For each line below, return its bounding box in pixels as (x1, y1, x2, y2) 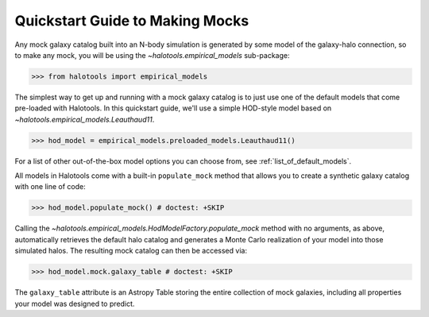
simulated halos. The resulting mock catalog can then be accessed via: (14, 246, 248, 256)
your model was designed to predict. (14, 299, 135, 308)
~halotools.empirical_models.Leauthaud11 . (14, 114, 155, 124)
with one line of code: (14, 182, 87, 191)
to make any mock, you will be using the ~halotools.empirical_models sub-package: (14, 50, 290, 60)
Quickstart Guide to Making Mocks (14, 12, 249, 29)
